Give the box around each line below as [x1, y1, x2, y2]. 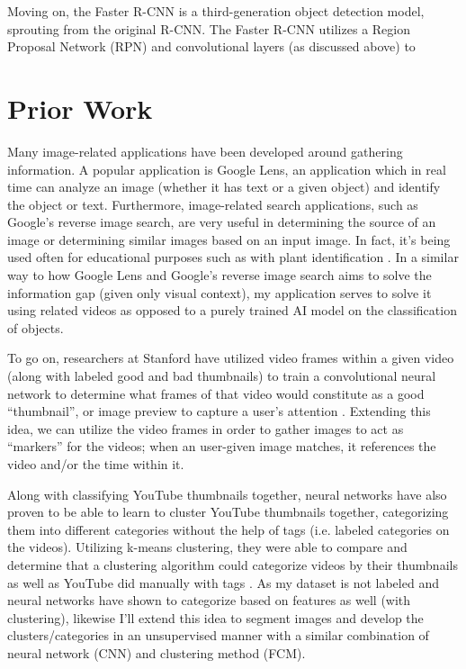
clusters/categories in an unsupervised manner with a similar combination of [7, 626, 429, 645]
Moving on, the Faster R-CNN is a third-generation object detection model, [7, 2, 425, 20]
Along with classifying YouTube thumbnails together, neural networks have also [7, 484, 447, 503]
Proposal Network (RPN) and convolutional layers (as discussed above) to [7, 37, 416, 56]
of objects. [7, 318, 64, 337]
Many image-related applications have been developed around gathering [7, 141, 403, 160]
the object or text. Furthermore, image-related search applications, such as [7, 194, 418, 213]
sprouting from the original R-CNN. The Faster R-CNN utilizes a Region [7, 19, 410, 38]
